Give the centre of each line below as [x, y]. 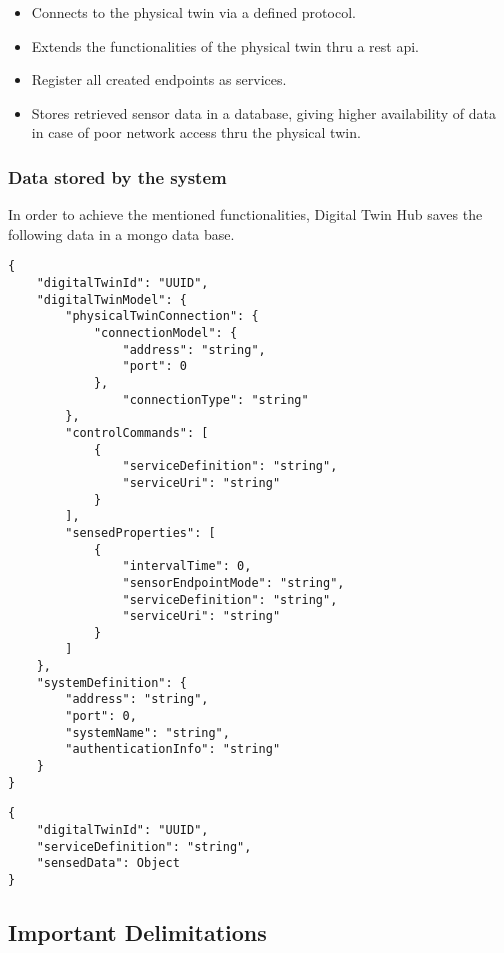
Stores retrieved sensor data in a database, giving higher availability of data [263, 112]
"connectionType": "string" [215, 399]
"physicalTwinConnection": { [162, 316]
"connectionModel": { [165, 333]
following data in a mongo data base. [121, 233]
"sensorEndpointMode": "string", [233, 582]
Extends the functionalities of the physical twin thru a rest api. [225, 45]
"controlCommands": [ [137, 432]
